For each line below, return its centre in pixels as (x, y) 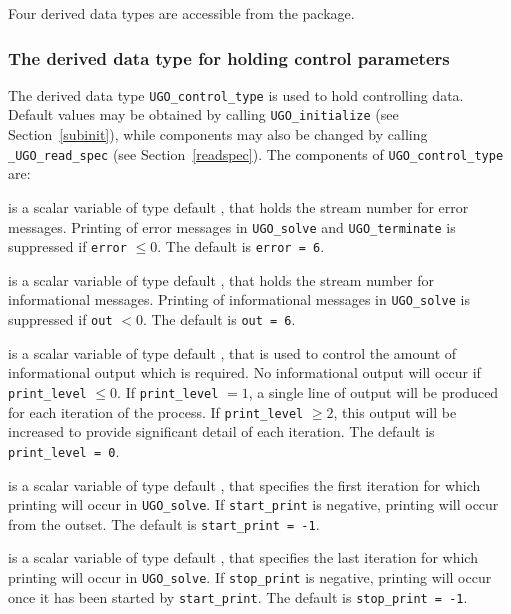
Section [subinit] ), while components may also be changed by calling (218, 134)
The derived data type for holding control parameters (229, 57)
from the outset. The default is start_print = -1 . (164, 523)
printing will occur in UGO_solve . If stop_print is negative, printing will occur (250, 577)
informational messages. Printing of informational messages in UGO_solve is (239, 299)
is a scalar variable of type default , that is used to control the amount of (232, 352)
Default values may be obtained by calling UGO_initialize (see (203, 114)
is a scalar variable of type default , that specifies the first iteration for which (244, 484)
